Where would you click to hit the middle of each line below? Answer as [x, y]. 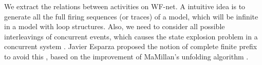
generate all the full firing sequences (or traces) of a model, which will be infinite [131, 16]
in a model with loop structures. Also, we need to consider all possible [115, 26]
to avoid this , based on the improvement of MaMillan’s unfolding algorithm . [126, 56]
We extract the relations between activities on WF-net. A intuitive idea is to [125, 6]
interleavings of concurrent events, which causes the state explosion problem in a [131, 36]
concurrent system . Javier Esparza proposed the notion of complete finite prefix [131, 46]
